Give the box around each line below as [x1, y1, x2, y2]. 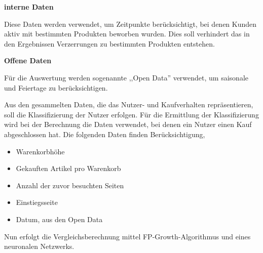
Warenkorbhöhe [16, 146, 65, 156]
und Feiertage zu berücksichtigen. [4, 82, 108, 93]
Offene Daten [4, 55, 52, 66]
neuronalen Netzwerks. [4, 241, 74, 251]
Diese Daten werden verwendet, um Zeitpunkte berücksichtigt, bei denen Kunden [4, 18, 257, 29]
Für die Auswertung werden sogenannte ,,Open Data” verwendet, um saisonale [4, 72, 248, 82]
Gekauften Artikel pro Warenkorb [16, 163, 121, 174]
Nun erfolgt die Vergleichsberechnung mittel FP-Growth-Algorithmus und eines [4, 231, 251, 241]
